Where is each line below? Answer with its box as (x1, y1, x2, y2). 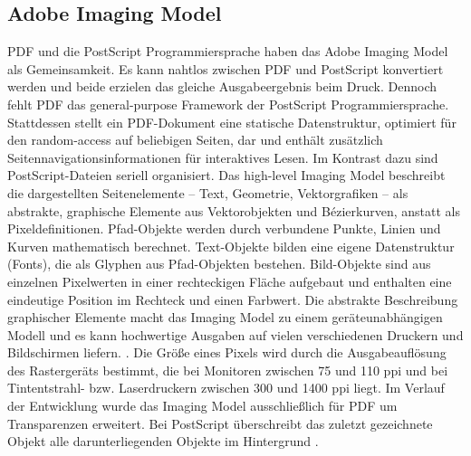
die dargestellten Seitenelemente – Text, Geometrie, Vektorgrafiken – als (7, 183, 409, 202)
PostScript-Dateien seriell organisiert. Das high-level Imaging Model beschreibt (7, 166, 446, 185)
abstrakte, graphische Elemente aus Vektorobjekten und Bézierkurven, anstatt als (7, 201, 460, 220)
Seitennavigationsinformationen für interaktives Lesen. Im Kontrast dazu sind (7, 147, 438, 166)
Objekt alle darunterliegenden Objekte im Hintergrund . (7, 432, 319, 451)
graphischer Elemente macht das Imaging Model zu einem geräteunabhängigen (7, 308, 443, 327)
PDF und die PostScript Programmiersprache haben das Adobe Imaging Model (7, 42, 448, 61)
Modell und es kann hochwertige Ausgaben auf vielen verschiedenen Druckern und (7, 325, 464, 344)
